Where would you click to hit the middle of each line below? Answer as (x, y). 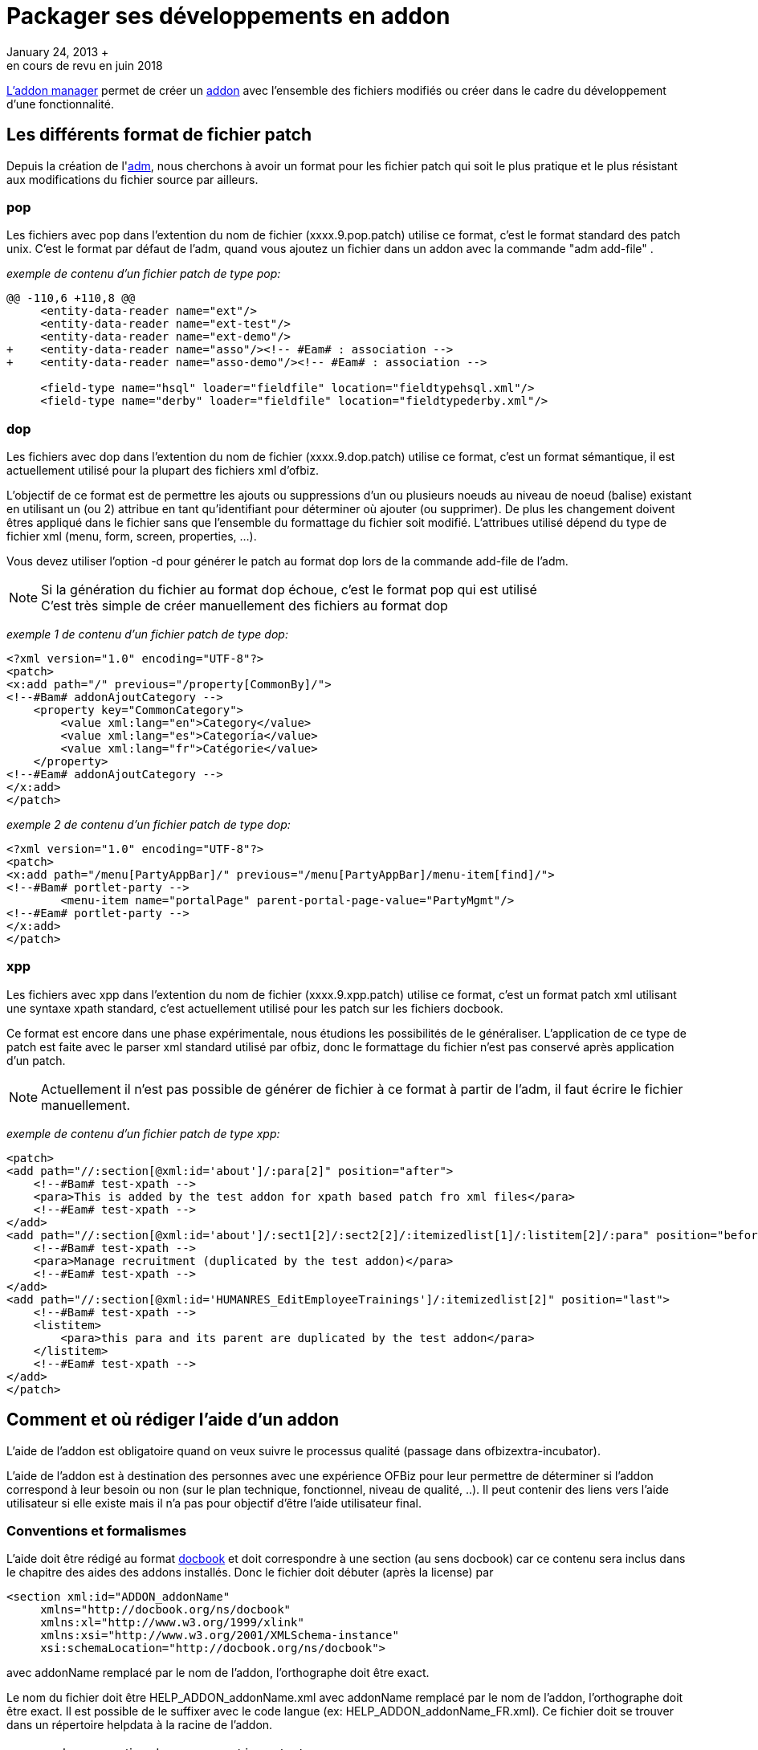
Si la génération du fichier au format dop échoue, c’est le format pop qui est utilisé (289, 590)
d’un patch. (36, 1060)
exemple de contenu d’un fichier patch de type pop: (144, 274)
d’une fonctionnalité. (60, 104)
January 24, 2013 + (58, 51)
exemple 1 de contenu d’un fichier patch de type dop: (147, 634)
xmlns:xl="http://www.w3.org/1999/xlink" (172, 1623)
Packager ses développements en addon (228, 16)
